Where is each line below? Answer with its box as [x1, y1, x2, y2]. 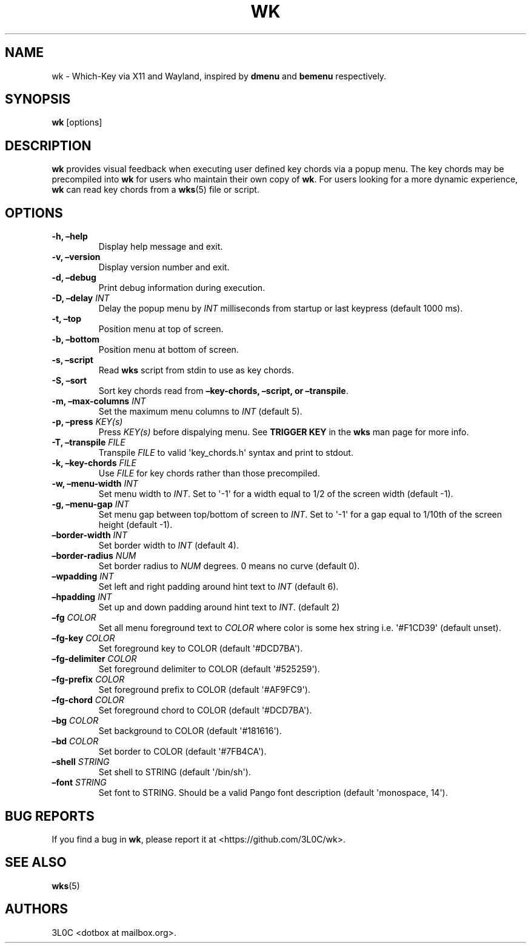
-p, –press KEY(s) [52, 416, 123, 427]
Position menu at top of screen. [98, 324, 224, 335]
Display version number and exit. [98, 262, 230, 273]
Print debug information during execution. [98, 282, 265, 293]
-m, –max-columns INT [52, 396, 146, 407]
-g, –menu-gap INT [52, 499, 130, 510]
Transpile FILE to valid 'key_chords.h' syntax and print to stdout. [98, 447, 353, 458]
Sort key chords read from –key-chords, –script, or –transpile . [98, 386, 349, 396]
